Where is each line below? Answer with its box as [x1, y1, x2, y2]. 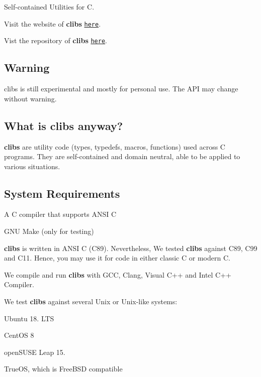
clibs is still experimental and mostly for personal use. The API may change [4, 83, 238, 94]
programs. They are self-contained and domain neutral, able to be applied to [4, 151, 240, 162]
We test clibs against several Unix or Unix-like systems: [4, 296, 178, 307]
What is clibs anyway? [4, 117, 123, 133]
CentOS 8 [4, 330, 34, 340]
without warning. [4, 93, 57, 103]
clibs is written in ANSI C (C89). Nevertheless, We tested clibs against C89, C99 [4, 242, 257, 253]
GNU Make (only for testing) [4, 226, 94, 236]
